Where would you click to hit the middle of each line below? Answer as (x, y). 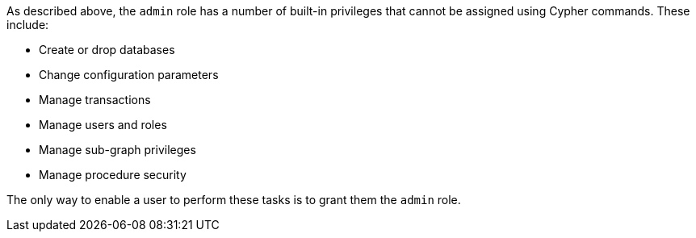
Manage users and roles (103, 125)
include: (28, 25)
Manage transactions (95, 100)
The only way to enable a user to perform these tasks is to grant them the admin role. (234, 200)
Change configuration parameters (129, 75)
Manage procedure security (113, 175)
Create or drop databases (107, 50)
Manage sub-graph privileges (117, 150)
